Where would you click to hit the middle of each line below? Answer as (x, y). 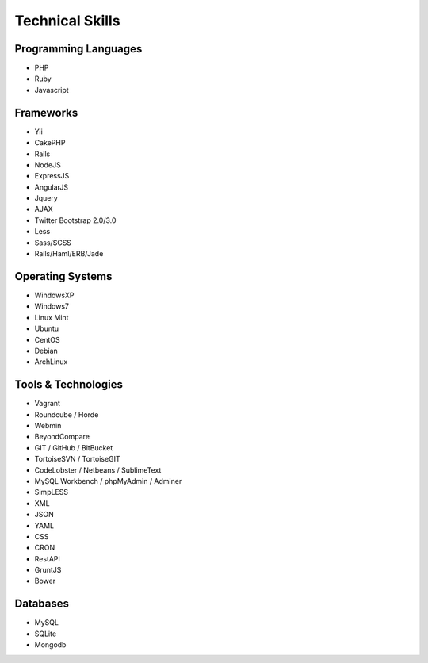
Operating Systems (63, 276)
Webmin (48, 425)
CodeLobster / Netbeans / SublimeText (98, 470)
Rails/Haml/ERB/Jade (69, 254)
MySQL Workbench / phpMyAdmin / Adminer (108, 481)
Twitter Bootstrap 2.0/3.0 (75, 220)
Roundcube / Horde (67, 414)
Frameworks (46, 112)
